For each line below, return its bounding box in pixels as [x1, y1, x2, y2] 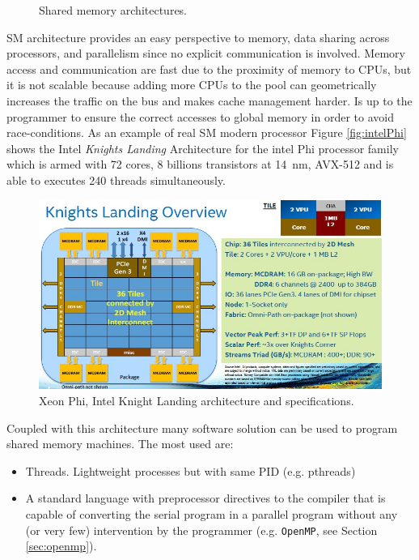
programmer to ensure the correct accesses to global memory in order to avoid [6, 108, 394, 125]
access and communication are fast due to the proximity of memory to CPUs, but [6, 60, 412, 77]
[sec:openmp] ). [25, 537, 97, 554]
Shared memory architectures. [39, 2, 188, 18]
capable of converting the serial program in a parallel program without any [25, 506, 398, 523]
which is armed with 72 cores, [6, 156, 154, 173]
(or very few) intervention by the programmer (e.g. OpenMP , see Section [25, 521, 378, 538]
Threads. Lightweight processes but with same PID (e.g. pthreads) [25, 462, 356, 479]
